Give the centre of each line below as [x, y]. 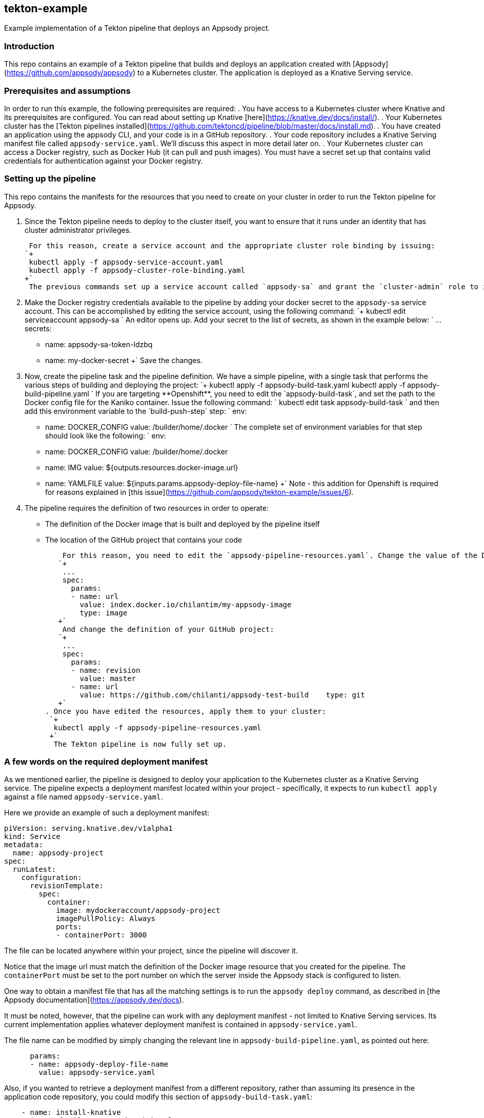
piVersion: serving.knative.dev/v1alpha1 [88, 828]
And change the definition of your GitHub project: [168, 629]
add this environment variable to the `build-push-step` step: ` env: [136, 411]
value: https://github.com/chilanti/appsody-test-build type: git [222, 695]
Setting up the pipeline [50, 179]
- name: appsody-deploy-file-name [99, 1064]
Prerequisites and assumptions [67, 91]
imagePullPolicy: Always [106, 919]
